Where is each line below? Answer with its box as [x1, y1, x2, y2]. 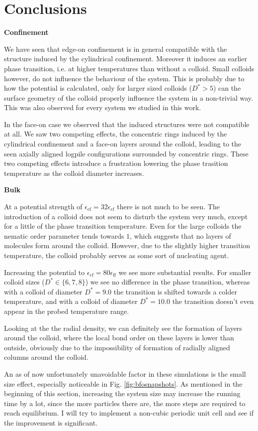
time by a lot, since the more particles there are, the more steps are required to [4, 398, 246, 408]
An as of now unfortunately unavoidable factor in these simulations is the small [4, 368, 246, 379]
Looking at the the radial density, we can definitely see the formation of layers [4, 322, 242, 333]
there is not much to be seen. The [117, 201, 220, 212]
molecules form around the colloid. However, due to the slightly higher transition [4, 240, 251, 251]
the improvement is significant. [4, 417, 98, 428]
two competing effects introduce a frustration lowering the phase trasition [4, 158, 228, 168]
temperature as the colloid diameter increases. [4, 167, 144, 178]
